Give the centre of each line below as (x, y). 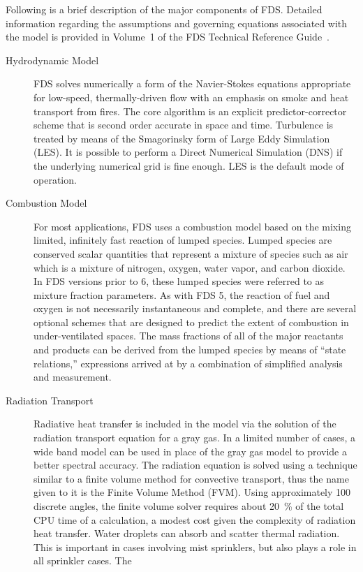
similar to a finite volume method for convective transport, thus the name (191, 478)
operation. (55, 179)
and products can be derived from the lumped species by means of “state (190, 350)
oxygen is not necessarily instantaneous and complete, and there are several (195, 308)
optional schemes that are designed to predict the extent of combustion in (191, 322)
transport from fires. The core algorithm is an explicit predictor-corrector (190, 111)
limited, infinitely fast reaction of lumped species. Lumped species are (183, 240)
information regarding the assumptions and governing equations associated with (177, 23)
